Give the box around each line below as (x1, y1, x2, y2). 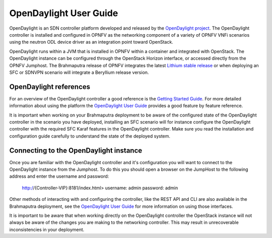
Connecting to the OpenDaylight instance (9, 146, 143, 155)
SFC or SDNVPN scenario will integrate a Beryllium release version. (9, 69, 149, 75)
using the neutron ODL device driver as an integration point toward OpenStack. (9, 39, 173, 45)
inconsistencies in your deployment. (9, 226, 85, 232)
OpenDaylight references (9, 82, 91, 91)
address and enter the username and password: (9, 173, 109, 179)
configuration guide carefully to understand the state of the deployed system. (9, 133, 171, 139)
